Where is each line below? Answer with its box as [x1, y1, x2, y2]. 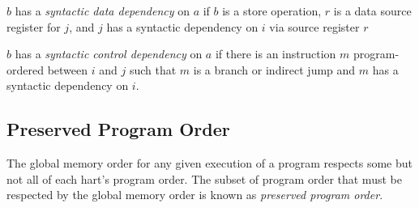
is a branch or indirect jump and [193, 61, 356, 78]
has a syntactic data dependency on [15, 2, 190, 19]
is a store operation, [222, 2, 322, 19]
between [47, 61, 88, 78]
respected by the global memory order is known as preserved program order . [6, 186, 383, 203]
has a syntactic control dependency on [15, 45, 203, 62]
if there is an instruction [215, 45, 336, 62]
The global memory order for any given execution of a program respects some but [6, 155, 413, 172]
